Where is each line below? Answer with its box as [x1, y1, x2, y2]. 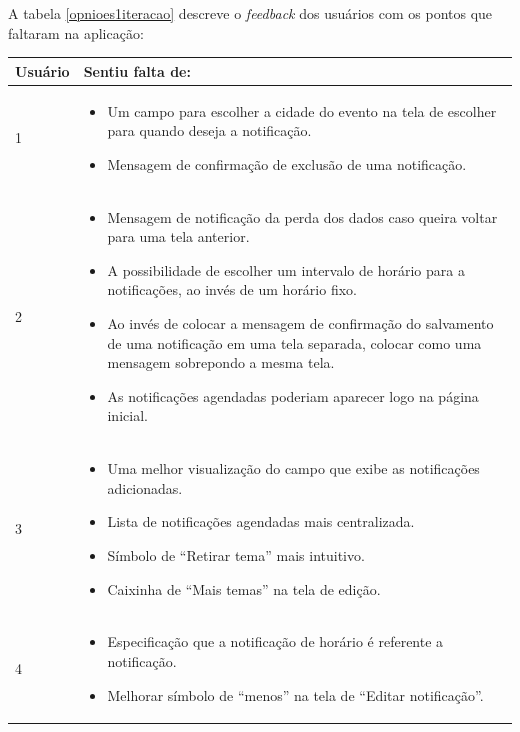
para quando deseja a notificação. [107, 120, 312, 141]
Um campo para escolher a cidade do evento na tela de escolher [107, 100, 497, 121]
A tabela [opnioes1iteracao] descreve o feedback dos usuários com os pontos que [8, 3, 493, 23]
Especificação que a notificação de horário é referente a [107, 631, 444, 652]
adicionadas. [107, 477, 183, 498]
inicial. [107, 405, 148, 426]
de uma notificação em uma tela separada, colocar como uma [107, 332, 482, 353]
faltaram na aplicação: [8, 22, 144, 43]
